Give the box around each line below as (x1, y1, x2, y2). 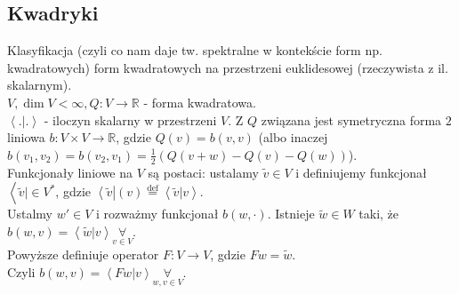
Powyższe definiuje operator (7, 245, 159, 263)
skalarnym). (7, 75, 72, 94)
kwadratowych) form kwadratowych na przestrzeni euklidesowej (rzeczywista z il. (7, 58, 448, 76)
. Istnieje (267, 204, 315, 223)
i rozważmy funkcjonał (96, 204, 219, 223)
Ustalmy (7, 204, 53, 223)
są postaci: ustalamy (148, 163, 259, 181)
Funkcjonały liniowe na (7, 163, 133, 181)
